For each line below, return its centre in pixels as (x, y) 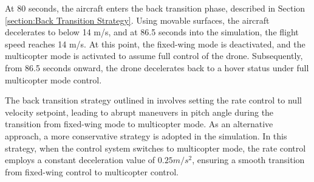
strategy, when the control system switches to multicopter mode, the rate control (155, 148)
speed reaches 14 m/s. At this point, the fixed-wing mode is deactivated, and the (155, 44)
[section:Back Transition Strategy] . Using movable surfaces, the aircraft (137, 20)
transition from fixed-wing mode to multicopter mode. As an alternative (139, 124)
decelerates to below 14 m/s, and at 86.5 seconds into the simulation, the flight (152, 32)
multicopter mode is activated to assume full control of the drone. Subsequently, (154, 56)
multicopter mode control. (53, 79)
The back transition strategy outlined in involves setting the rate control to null (153, 100)
